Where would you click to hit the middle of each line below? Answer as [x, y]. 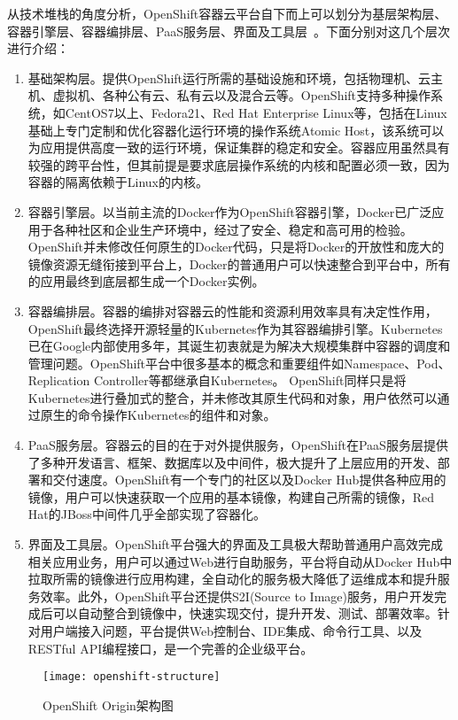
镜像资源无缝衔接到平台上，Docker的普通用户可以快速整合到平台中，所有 [239, 263]
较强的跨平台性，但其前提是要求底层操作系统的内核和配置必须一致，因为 [239, 164]
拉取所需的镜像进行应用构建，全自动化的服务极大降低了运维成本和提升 [233, 579]
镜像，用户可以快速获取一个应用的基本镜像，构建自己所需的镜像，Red [231, 496]
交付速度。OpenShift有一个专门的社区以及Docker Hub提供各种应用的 [249, 480]
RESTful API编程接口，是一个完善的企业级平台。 [171, 648]
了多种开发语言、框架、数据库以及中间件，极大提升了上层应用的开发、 [233, 462]
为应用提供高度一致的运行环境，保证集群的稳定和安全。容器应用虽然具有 [239, 147]
